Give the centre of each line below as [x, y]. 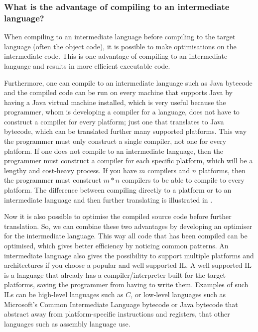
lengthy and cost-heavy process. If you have [70, 170]
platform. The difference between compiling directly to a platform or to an [118, 190]
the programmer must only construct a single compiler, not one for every [115, 141]
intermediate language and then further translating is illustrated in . [108, 199]
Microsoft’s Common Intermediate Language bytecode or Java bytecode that [121, 304]
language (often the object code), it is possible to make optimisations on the [120, 46]
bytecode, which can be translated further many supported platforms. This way [126, 131]
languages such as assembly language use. [67, 323]
